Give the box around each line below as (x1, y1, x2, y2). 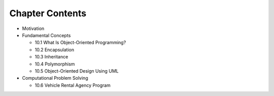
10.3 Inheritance (35, 54, 68, 60)
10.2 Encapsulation (35, 46, 75, 53)
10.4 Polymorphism (35, 61, 75, 67)
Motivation (22, 25, 45, 31)
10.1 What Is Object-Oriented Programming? (35, 40, 126, 46)
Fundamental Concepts (22, 32, 71, 38)
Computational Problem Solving (22, 75, 88, 81)
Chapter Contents (9, 8, 86, 19)
